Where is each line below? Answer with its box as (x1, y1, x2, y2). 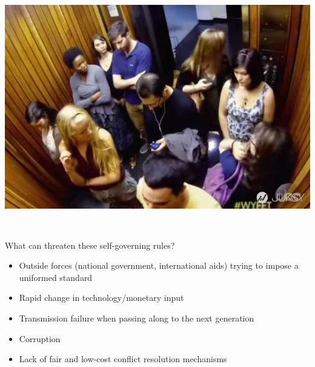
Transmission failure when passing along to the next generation (19, 311, 254, 324)
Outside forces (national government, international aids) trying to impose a (19, 259, 299, 272)
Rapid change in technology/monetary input (19, 291, 184, 304)
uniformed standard (19, 271, 93, 283)
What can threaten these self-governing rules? (5, 238, 175, 251)
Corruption (19, 332, 61, 345)
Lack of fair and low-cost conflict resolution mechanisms (19, 352, 227, 365)
